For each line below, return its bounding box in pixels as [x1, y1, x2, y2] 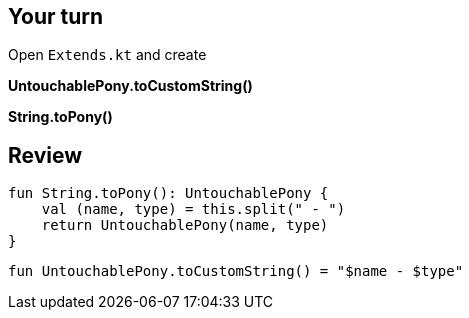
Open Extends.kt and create [8, 46, 207, 64]
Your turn [8, 4, 104, 29]
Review [8, 142, 83, 168]
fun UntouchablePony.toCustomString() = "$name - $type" [8, 263, 464, 280]
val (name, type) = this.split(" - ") [41, 201, 346, 218]
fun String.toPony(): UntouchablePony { [8, 185, 329, 202]
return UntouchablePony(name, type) [41, 217, 329, 234]
